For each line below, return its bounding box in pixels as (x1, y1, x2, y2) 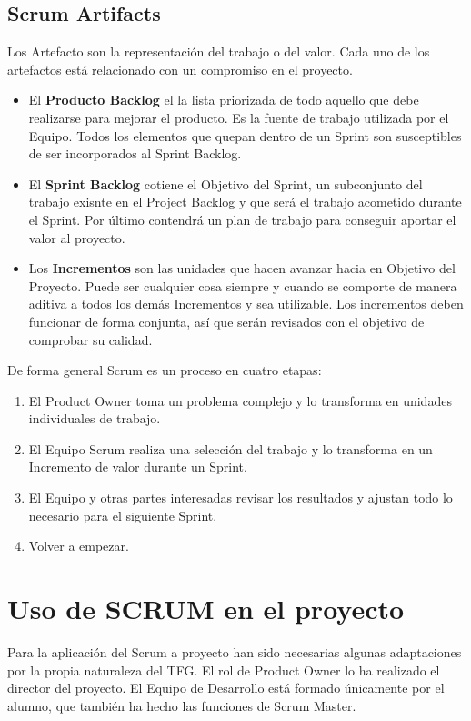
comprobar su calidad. (28, 330, 153, 349)
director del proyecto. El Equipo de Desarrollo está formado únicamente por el (7, 678, 445, 697)
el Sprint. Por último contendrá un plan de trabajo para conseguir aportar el (28, 209, 456, 228)
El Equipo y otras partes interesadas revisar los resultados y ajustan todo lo (28, 488, 453, 507)
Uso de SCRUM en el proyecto (7, 590, 405, 627)
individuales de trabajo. (28, 409, 161, 428)
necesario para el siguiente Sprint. (28, 505, 217, 524)
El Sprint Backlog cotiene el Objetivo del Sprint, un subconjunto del (28, 174, 423, 193)
